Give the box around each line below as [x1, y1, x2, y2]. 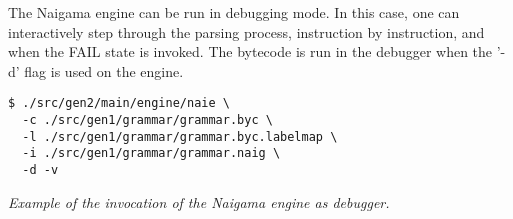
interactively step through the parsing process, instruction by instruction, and [8, 21, 485, 42]
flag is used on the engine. [24, 60, 184, 81]
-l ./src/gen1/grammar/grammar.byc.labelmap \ [22, 129, 338, 144]
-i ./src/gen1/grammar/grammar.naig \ [22, 146, 281, 161]
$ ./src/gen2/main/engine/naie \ [8, 96, 230, 111]
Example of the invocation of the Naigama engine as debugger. [8, 191, 390, 212]
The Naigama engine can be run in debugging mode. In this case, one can [8, 2, 460, 22]
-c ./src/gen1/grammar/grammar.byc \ [22, 113, 273, 128]
